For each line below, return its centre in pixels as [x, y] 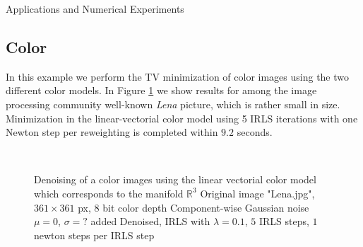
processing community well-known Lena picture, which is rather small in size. [173, 104]
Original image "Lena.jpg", [257, 193]
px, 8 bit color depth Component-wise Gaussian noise [194, 207]
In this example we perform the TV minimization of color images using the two [178, 76]
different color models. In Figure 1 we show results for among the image [161, 90]
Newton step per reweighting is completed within [112, 132]
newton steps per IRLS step [94, 235]
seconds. [255, 132]
